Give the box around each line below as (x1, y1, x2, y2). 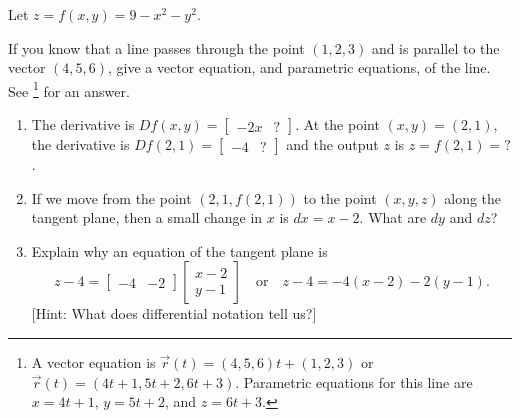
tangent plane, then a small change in (31, 207, 263, 228)
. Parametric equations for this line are (235, 371, 473, 392)
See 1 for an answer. (8, 77, 130, 101)
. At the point (295, 114, 380, 135)
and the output (286, 134, 379, 155)
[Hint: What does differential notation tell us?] (31, 303, 317, 324)
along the (444, 187, 502, 208)
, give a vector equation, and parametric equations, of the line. (107, 57, 491, 78)
